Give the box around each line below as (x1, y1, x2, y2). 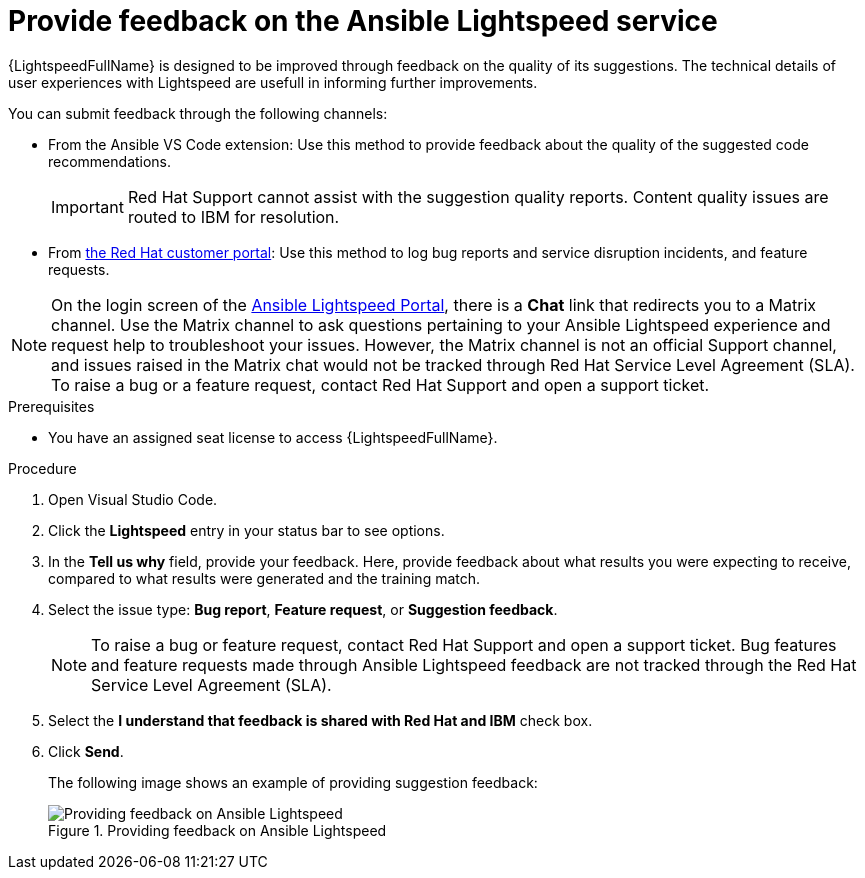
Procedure (8, 459, 77, 477)
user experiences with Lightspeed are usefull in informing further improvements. (8, 73, 538, 91)
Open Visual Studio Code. (48, 490, 218, 508)
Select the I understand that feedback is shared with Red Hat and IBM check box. (48, 711, 593, 729)
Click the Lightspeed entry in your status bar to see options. (48, 521, 445, 539)
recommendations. (48, 152, 172, 170)
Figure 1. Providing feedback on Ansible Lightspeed (48, 821, 387, 839)
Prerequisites (8, 397, 95, 415)
